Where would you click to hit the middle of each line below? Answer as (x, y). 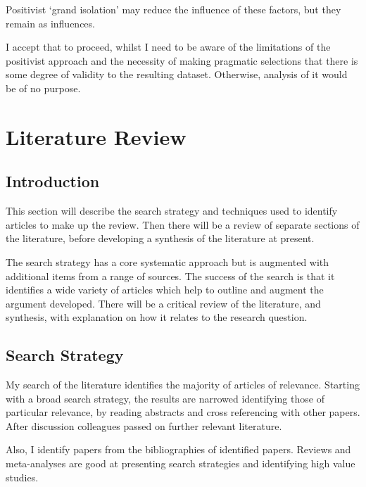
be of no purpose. (43, 88)
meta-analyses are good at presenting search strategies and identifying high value (181, 463)
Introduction (53, 181)
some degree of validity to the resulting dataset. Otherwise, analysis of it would (177, 74)
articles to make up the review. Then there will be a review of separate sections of (183, 224)
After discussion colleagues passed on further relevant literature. (144, 425)
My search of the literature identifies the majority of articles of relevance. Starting (183, 385)
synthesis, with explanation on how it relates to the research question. (157, 317)
